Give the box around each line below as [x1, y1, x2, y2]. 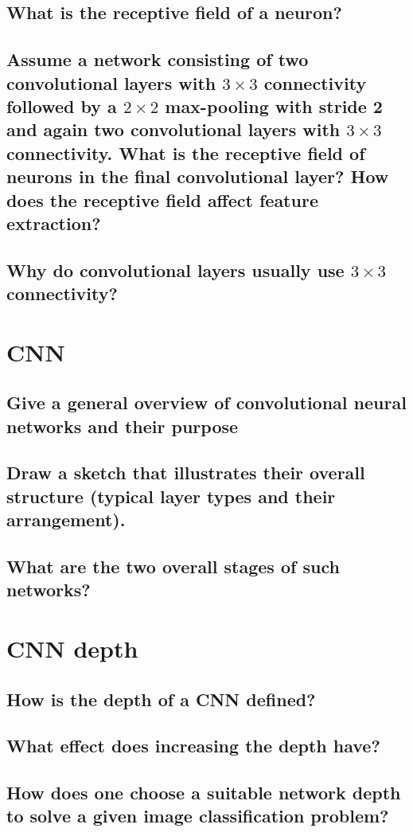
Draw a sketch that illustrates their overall [6, 460, 365, 485]
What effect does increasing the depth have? [6, 733, 380, 758]
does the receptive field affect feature [6, 187, 318, 212]
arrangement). [6, 507, 126, 532]
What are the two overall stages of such [6, 553, 340, 578]
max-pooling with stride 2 [165, 93, 383, 118]
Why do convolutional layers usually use [6, 257, 345, 282]
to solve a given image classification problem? [6, 803, 389, 828]
